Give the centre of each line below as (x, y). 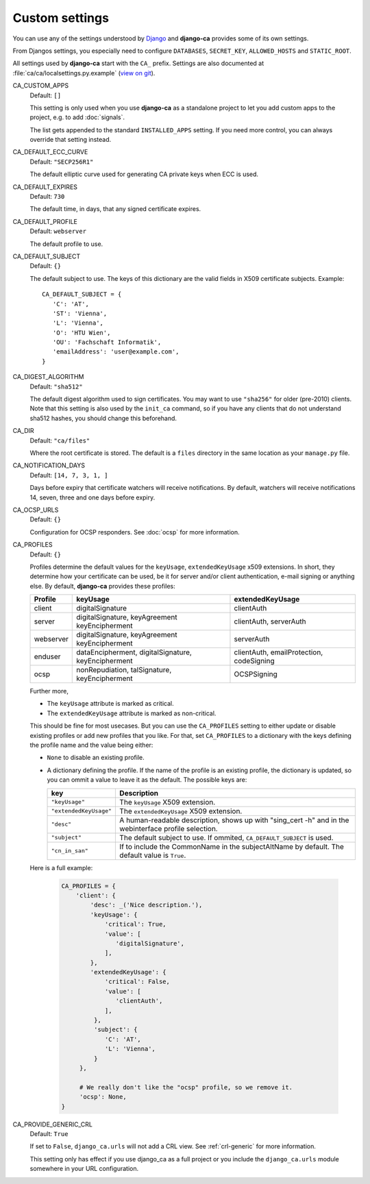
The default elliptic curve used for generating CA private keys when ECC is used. (144, 174)
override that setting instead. (71, 140)
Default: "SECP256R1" (62, 162)
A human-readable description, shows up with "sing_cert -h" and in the (234, 820)
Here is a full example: (61, 867)
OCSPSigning (256, 674)
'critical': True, (136, 924)
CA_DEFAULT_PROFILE (45, 221)
